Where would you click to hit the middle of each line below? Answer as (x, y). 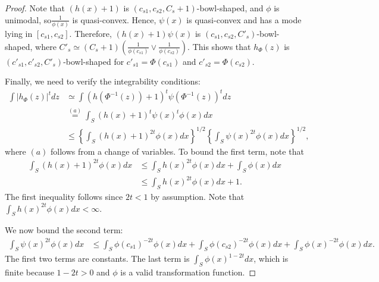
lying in (19, 33)
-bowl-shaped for (94, 61)
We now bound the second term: (64, 230)
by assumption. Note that (198, 197)
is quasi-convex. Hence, (114, 19)
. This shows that (219, 46)
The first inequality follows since (64, 197)
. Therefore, (90, 33)
